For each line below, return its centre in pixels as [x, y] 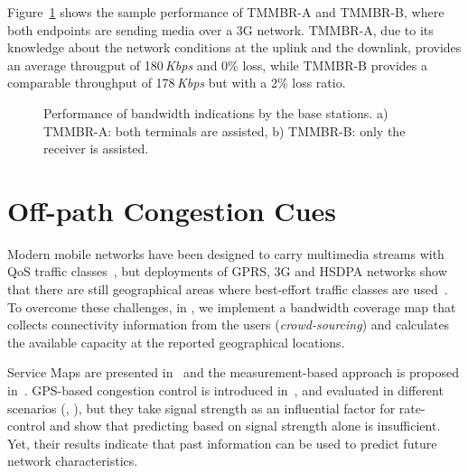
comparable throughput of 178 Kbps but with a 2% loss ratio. [177, 83]
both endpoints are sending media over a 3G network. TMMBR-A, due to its [220, 29]
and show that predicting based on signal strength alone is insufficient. [245, 426]
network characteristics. [73, 461]
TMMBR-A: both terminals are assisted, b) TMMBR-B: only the [225, 130]
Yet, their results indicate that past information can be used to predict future [222, 443]
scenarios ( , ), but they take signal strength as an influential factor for [201, 408]
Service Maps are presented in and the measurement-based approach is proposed [234, 372]
